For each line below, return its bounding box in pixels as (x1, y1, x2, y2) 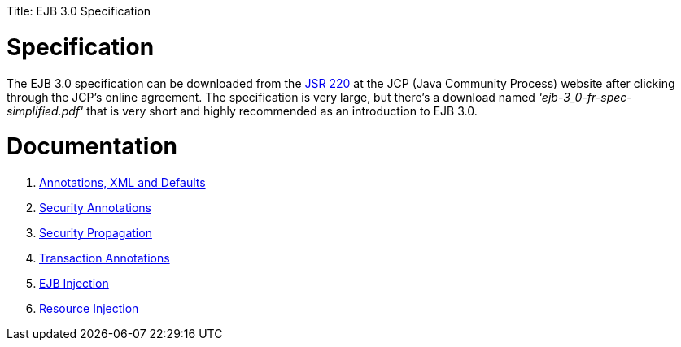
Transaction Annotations (39, 251, 170, 265)
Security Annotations (39, 201, 152, 215)
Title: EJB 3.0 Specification (7, 4, 151, 18)
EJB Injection (39, 276, 109, 290)
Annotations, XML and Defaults (39, 176, 206, 189)
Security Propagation (39, 226, 152, 240)
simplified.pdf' (7, 103, 84, 118)
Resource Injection (39, 301, 139, 315)
